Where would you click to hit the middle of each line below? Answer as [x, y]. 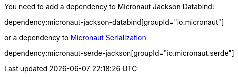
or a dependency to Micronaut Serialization [75, 38]
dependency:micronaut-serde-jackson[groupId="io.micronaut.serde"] [119, 53]
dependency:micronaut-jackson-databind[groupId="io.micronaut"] [114, 22]
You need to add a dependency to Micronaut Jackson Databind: [109, 7]
